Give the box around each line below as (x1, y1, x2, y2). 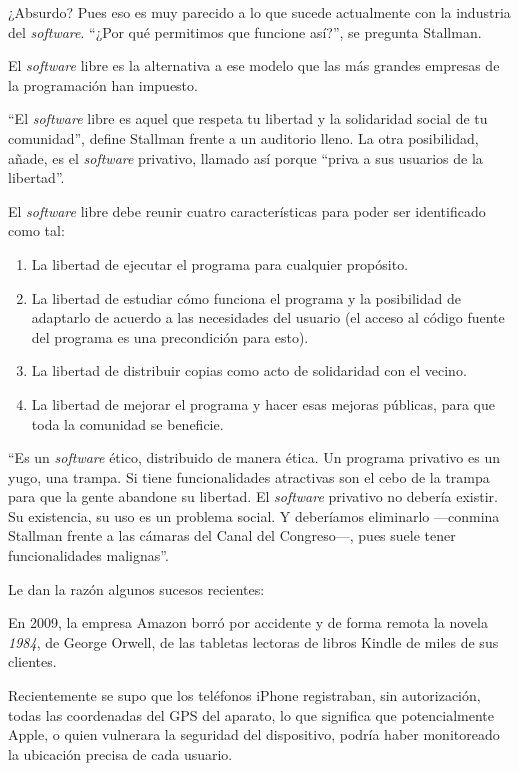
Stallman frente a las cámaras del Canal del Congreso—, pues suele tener (8, 525, 456, 546)
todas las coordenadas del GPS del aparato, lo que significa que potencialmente (8, 704, 495, 725)
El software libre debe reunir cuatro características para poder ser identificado (8, 200, 486, 221)
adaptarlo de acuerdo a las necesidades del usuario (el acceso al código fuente (31, 307, 505, 328)
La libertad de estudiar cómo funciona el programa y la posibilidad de (31, 287, 461, 308)
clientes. (8, 651, 57, 672)
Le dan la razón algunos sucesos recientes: (8, 578, 265, 599)
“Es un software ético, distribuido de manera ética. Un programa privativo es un (8, 447, 500, 468)
